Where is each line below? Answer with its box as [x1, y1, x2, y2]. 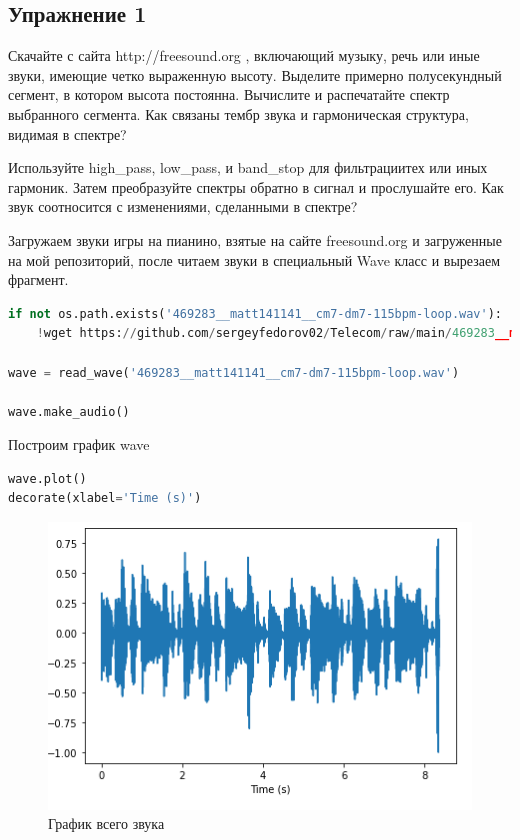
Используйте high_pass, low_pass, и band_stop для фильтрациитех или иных [8, 157, 488, 178]
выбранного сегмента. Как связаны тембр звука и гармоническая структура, [8, 103, 469, 124]
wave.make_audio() [8, 404, 130, 419]
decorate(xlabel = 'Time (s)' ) [8, 491, 202, 506]
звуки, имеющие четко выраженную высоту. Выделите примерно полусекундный [8, 64, 502, 85]
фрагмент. [8, 269, 69, 290]
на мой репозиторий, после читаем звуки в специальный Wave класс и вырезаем [8, 249, 501, 270]
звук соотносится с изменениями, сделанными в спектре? [8, 196, 358, 217]
